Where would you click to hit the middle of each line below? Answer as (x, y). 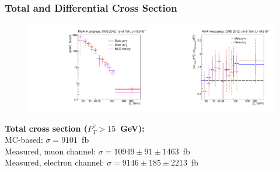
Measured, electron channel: (55, 162)
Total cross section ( (46, 128)
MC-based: (24, 140)
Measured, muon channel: (50, 151)
